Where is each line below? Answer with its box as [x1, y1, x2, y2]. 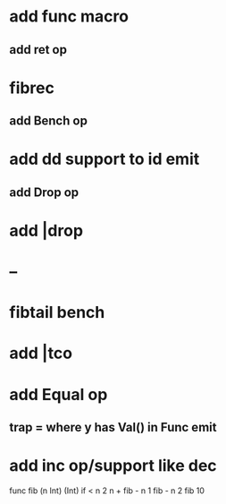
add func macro [9, 6, 130, 27]
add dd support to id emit [9, 149, 200, 169]
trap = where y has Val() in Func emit [9, 420, 217, 435]
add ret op [9, 42, 67, 57]
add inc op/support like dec [9, 456, 217, 476]
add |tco [9, 343, 73, 363]
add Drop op [9, 184, 80, 200]
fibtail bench [9, 303, 105, 323]
